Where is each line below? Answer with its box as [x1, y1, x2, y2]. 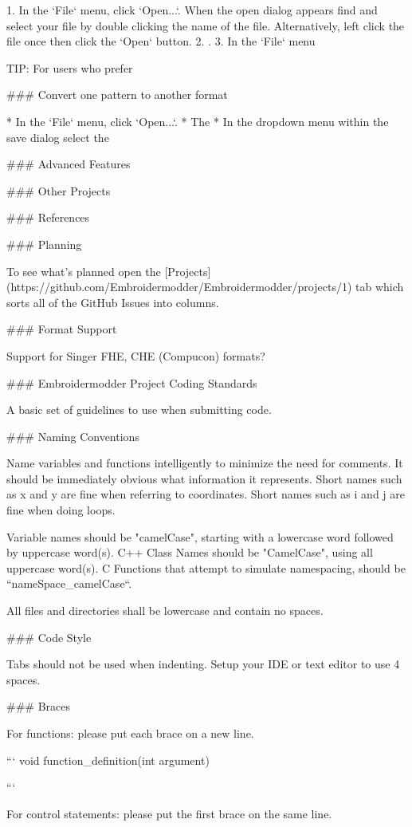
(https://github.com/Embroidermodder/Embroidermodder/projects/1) [6, 278, 352, 295]
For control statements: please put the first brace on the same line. [6, 805, 332, 821]
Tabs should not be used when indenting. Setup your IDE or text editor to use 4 [6, 656, 400, 672]
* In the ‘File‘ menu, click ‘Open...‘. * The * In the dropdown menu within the [6, 112, 389, 129]
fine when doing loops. [6, 502, 116, 518]
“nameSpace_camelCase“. [6, 575, 132, 592]
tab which [355, 278, 404, 295]
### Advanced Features [6, 156, 131, 172]
